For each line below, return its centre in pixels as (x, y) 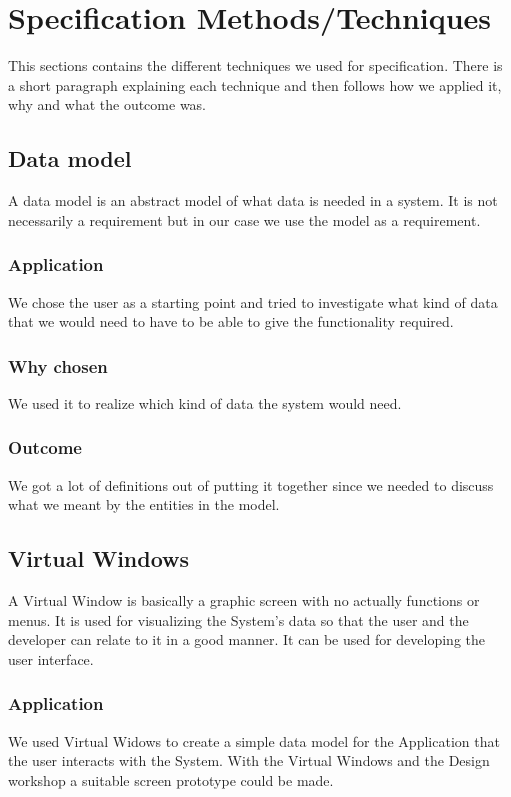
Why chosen (58, 365)
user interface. (51, 658)
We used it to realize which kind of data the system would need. (205, 402)
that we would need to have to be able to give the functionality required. (231, 321)
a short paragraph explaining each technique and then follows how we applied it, (255, 84)
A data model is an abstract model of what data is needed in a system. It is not (253, 200)
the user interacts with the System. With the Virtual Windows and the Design (249, 760)
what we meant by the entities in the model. (144, 504)
